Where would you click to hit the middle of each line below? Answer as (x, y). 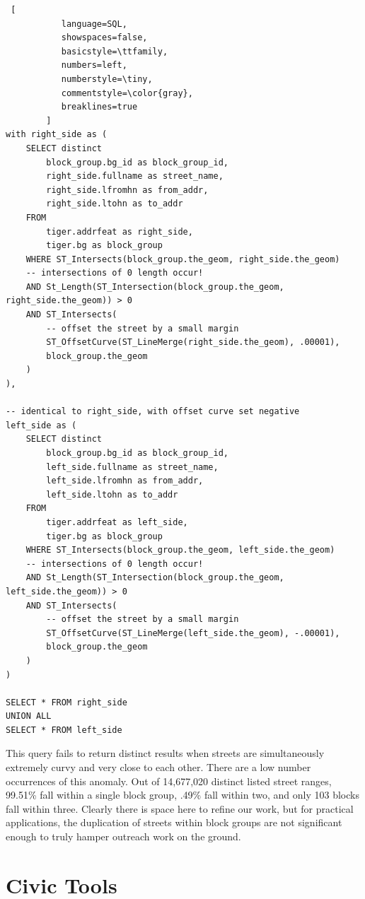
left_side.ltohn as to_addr (112, 494)
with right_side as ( (57, 135)
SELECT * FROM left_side (64, 730)
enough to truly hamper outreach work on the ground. (123, 836)
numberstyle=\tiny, (107, 79)
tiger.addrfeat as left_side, (117, 522)
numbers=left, (94, 65)
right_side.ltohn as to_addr (115, 204)
